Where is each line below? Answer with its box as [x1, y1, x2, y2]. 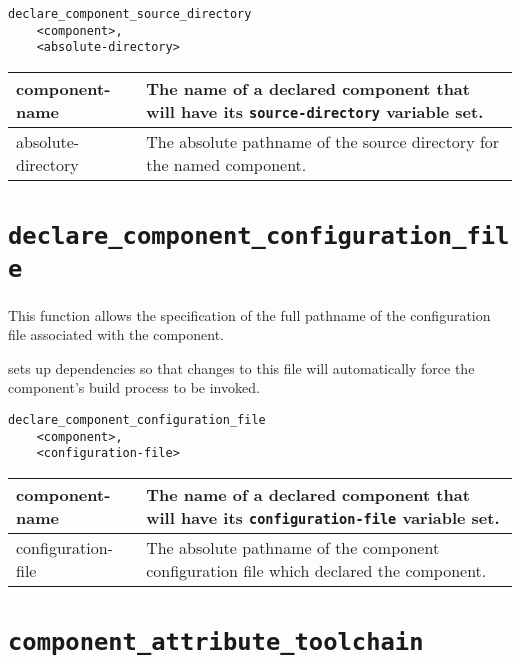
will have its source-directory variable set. [146, 99, 484, 123]
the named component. [146, 152, 307, 176]
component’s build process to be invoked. [8, 377, 260, 398]
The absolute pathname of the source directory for [146, 129, 500, 153]
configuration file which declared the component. [146, 558, 487, 582]
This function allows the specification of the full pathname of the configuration [8, 304, 491, 325]
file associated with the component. [8, 324, 224, 345]
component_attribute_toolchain [8, 628, 424, 657]
